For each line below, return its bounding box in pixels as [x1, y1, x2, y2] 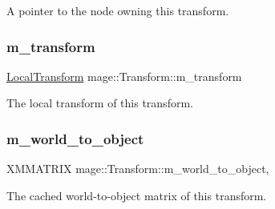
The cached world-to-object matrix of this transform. [6, 187, 267, 203]
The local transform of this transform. [6, 94, 193, 111]
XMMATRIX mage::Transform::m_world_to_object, [6, 160, 269, 177]
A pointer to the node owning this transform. [6, 2, 229, 18]
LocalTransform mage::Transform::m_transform [6, 67, 242, 84]
